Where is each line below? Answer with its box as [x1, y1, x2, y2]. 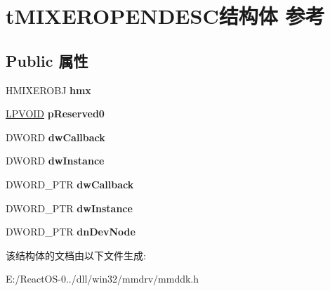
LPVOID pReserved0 [6, 106, 105, 121]
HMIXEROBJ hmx [6, 82, 91, 97]
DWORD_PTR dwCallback [6, 176, 134, 191]
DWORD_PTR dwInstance [6, 200, 133, 215]
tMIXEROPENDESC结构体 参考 [6, 1, 325, 30]
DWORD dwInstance [6, 153, 105, 168]
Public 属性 [6, 49, 88, 71]
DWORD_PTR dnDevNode [6, 224, 136, 239]
